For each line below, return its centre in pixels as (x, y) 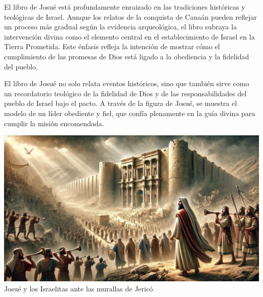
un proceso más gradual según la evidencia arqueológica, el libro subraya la (121, 27)
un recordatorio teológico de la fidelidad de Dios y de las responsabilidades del (125, 93)
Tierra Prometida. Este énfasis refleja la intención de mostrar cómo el (112, 46)
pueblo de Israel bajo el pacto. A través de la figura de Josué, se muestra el (121, 103)
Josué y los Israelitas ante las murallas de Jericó (79, 288)
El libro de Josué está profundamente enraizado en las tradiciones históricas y (125, 7)
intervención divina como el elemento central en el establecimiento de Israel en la (129, 36)
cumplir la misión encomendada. (54, 123)
